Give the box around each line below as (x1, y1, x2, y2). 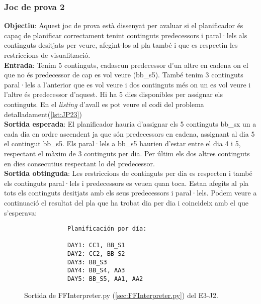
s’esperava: (4, 207, 37, 218)
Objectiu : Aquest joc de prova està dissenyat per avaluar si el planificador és (4, 20, 243, 31)
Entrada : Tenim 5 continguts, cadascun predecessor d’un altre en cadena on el (4, 59, 248, 70)
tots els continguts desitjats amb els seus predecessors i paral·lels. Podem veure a (4, 187, 257, 198)
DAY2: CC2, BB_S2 (67, 250, 125, 258)
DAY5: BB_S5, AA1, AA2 (67, 275, 143, 283)
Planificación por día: (67, 225, 147, 233)
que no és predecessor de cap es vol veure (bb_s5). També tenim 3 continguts (4, 69, 243, 80)
